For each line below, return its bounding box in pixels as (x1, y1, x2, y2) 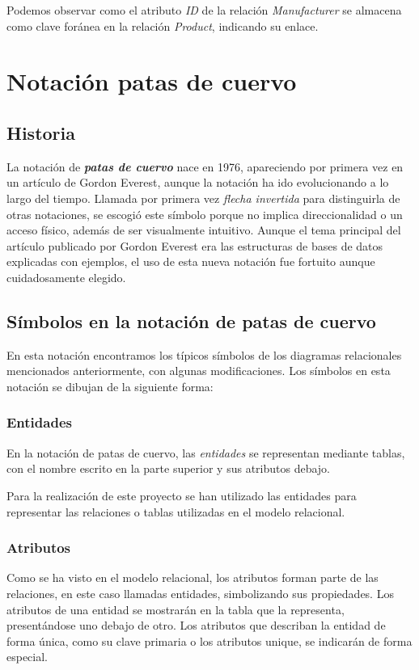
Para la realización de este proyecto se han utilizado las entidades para (6, 487, 357, 504)
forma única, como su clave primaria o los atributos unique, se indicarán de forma (6, 632, 413, 649)
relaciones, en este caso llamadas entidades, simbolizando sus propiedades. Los (6, 584, 394, 601)
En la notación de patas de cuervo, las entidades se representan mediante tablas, (6, 444, 405, 461)
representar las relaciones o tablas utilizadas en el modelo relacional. (6, 503, 345, 520)
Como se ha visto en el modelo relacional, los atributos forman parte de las (6, 569, 379, 586)
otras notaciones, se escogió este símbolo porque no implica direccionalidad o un (6, 205, 403, 222)
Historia (6, 120, 75, 145)
